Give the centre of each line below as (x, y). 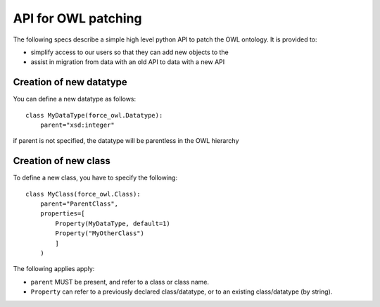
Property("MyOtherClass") (100, 233)
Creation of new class (62, 161)
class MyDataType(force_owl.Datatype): (94, 115)
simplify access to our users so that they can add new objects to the (129, 52)
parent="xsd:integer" (77, 125)
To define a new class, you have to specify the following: (95, 178)
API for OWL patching (77, 18)
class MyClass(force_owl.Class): (83, 194)
